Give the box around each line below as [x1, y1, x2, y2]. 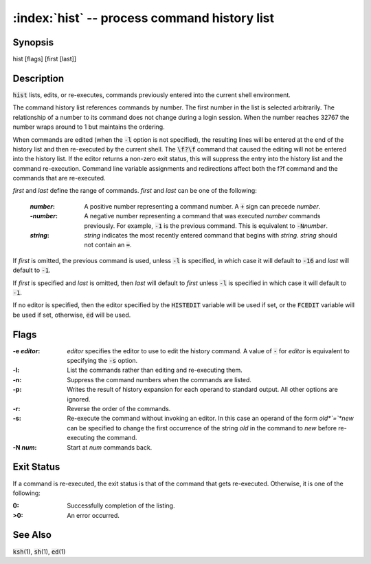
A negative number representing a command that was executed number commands [84, 212, 321, 220]
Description [12, 72, 65, 84]
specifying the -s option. [67, 357, 138, 365]
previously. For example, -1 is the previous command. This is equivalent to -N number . [84, 221, 328, 230]
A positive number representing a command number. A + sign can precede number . [84, 202, 321, 210]
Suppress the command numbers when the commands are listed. [67, 375, 252, 384]
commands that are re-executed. [12, 174, 106, 182]
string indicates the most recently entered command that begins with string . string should [84, 231, 338, 240]
